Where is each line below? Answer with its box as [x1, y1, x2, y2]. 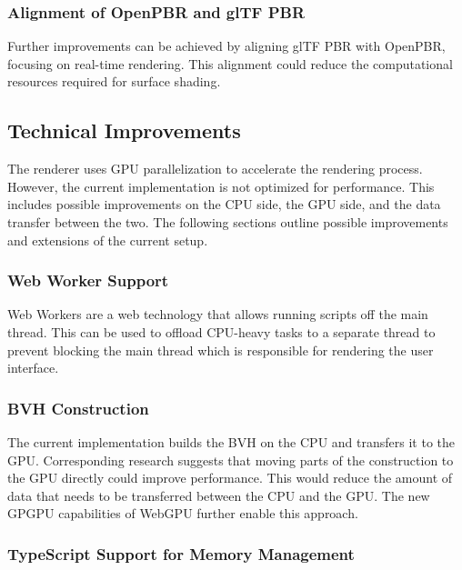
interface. [7, 358, 59, 377]
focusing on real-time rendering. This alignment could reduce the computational [7, 54, 453, 73]
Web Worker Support [7, 269, 169, 292]
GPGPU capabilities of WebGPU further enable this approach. [7, 504, 358, 523]
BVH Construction [7, 396, 149, 419]
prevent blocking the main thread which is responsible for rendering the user [7, 340, 434, 359]
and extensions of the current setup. [7, 230, 208, 249]
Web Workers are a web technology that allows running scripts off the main [7, 305, 428, 324]
